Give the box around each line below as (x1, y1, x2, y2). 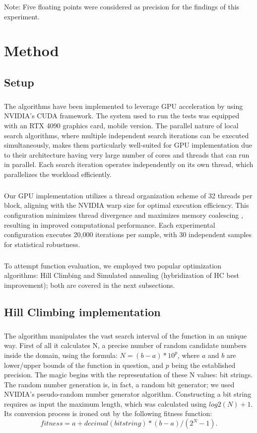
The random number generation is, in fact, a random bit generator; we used (4, 379, 235, 389)
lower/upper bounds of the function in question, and (4, 359, 164, 370)
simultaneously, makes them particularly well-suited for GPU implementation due (4, 140, 253, 150)
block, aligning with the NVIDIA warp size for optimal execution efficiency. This (4, 200, 249, 210)
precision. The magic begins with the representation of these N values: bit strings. (4, 369, 253, 380)
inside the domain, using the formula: (4, 349, 118, 360)
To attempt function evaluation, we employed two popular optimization (4, 260, 221, 270)
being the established (171, 359, 236, 370)
